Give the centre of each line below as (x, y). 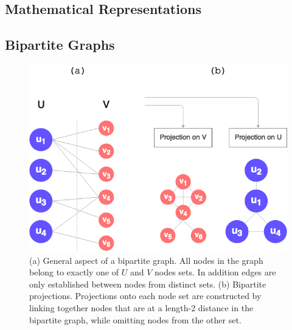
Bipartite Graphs (60, 45)
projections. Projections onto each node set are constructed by (145, 296)
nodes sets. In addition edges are (215, 272)
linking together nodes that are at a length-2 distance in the (141, 307)
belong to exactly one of (74, 272)
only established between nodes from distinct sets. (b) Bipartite (148, 284)
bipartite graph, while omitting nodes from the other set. (135, 319)
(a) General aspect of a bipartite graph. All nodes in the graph (146, 260)
